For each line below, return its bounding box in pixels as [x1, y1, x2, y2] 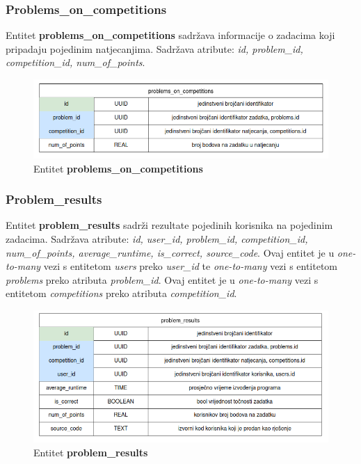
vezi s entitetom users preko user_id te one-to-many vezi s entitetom [43, 259, 338, 273]
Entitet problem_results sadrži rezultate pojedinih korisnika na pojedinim [6, 218, 333, 232]
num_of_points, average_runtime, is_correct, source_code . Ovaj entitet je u [6, 245, 335, 259]
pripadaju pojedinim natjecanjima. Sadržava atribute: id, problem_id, [6, 41, 303, 56]
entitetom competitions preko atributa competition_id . [6, 286, 237, 301]
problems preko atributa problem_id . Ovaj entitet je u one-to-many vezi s [6, 272, 319, 287]
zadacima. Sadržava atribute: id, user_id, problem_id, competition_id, [6, 232, 308, 246]
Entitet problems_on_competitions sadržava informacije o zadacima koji [6, 28, 335, 42]
